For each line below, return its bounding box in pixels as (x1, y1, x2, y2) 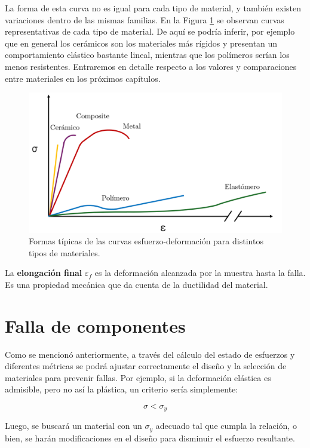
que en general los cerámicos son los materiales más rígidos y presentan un (5, 36, 278, 49)
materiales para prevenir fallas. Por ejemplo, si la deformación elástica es (5, 371, 271, 383)
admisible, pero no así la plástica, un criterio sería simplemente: (5, 383, 238, 395)
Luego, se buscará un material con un (5, 419, 142, 432)
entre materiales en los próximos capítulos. (5, 72, 161, 84)
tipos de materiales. (29, 246, 100, 259)
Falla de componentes (5, 313, 186, 337)
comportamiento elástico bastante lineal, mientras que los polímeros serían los (5, 48, 290, 61)
